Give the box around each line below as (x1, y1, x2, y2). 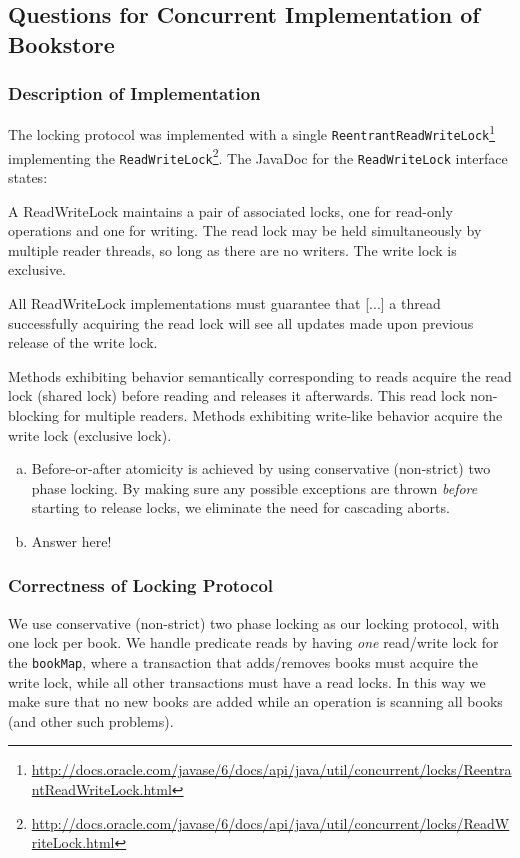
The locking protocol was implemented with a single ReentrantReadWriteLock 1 (8, 121, 496, 145)
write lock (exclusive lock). (8, 424, 172, 445)
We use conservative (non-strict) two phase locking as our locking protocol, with (8, 612, 500, 633)
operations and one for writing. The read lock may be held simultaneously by (8, 220, 482, 241)
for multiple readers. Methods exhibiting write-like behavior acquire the (63, 404, 503, 425)
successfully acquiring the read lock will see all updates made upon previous (8, 312, 474, 333)
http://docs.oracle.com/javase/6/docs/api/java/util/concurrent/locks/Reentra (31, 759, 512, 780)
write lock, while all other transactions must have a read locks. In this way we (8, 671, 486, 692)
